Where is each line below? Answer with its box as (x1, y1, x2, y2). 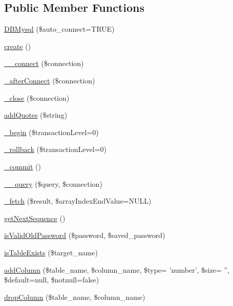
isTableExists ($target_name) (4, 247, 98, 257)
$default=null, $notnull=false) (4, 274, 99, 285)
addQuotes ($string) (4, 110, 68, 120)
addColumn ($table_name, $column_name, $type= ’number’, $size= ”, (4, 264, 229, 275)
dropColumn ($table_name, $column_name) (4, 291, 145, 302)
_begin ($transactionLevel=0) (4, 126, 99, 137)
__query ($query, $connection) (4, 178, 102, 189)
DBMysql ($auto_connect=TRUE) (4, 24, 115, 34)
